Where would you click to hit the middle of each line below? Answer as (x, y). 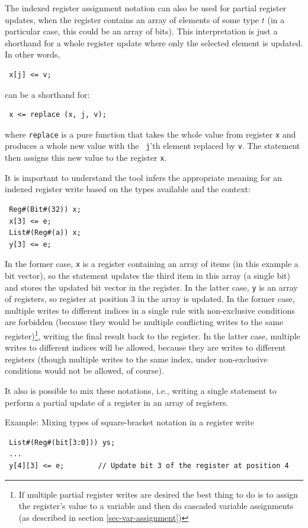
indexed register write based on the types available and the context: (128, 189)
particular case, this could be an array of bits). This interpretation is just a (141, 31)
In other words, (33, 54)
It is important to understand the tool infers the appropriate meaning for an (143, 177)
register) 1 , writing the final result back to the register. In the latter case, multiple (153, 335)
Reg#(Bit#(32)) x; (45, 209)
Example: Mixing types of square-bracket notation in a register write (130, 422)
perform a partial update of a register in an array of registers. (117, 402)
